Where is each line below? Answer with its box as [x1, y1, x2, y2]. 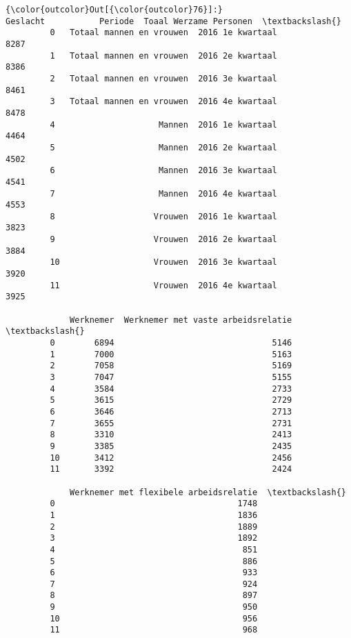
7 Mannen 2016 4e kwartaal [50, 188, 277, 199]
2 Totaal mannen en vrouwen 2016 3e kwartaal [50, 73, 277, 83]
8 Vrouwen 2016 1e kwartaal [50, 211, 277, 221]
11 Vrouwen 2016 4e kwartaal [50, 280, 277, 290]
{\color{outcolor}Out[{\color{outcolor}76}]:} [6, 5, 223, 14]
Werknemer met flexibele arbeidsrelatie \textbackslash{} [70, 487, 346, 497]
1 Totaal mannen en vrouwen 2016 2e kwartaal [50, 50, 277, 61]
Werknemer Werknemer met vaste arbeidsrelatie [70, 315, 292, 325]
